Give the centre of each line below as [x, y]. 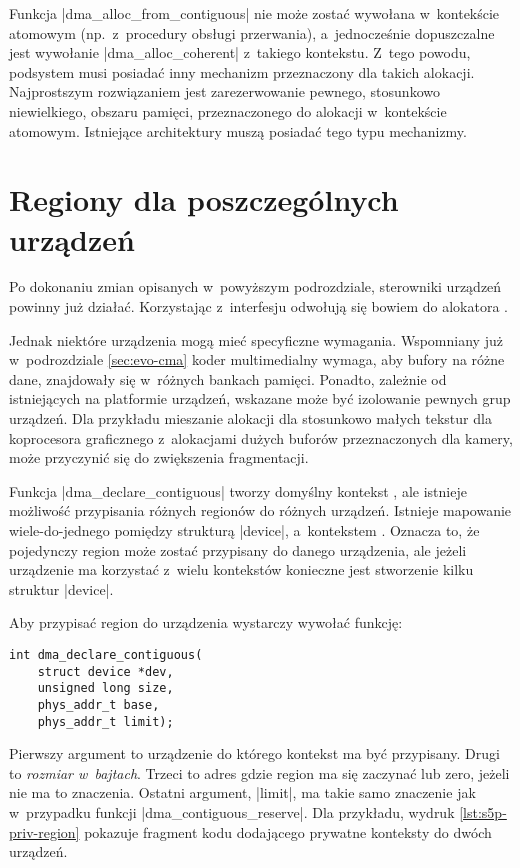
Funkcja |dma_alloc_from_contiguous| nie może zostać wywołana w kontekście [254, 13]
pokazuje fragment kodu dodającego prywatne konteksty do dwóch [288, 831]
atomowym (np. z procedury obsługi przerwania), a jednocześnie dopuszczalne [252, 32]
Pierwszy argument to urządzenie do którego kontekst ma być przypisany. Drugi [254, 753]
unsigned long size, [105, 688]
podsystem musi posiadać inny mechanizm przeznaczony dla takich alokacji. [242, 71]
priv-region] [44, 831]
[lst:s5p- [483, 812]
